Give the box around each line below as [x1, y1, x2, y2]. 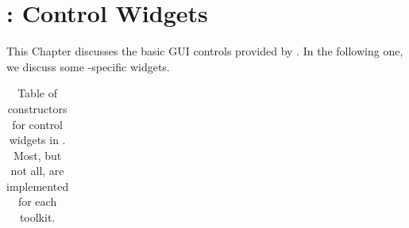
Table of [17, 85, 57, 101]
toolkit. [19, 209, 56, 226]
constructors [7, 100, 68, 116]
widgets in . [9, 131, 66, 148]
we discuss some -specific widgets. [6, 58, 170, 74]
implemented [6, 177, 69, 194]
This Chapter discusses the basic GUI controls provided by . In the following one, [6, 43, 403, 59]
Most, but [13, 146, 62, 163]
